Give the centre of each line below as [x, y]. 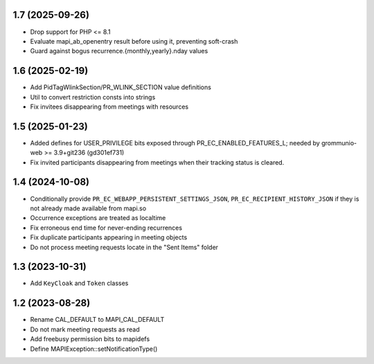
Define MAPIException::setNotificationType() [94, 349]
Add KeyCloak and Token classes [79, 283]
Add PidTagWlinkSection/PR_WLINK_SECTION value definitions [121, 87]
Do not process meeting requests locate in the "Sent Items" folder [124, 247]
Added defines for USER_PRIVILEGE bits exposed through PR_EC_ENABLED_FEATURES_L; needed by [175, 143]
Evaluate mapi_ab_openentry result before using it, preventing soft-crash [134, 41]
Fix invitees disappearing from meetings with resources [109, 107]
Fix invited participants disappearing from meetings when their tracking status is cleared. [157, 162]
